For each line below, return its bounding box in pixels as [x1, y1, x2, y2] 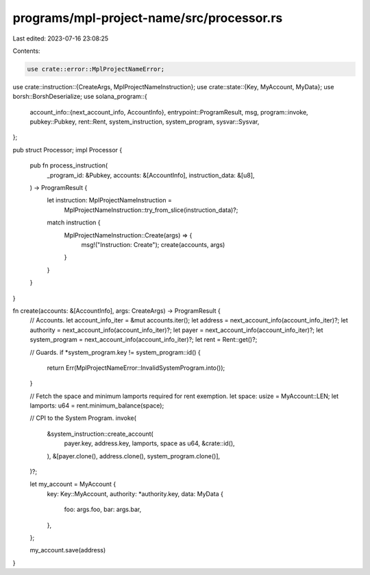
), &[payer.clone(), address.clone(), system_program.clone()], [47, 451, 221, 460]
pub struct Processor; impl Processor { [12, 145, 123, 154]
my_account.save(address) [29, 546, 106, 554]
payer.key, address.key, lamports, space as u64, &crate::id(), [64, 439, 236, 447]
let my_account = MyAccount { [29, 480, 116, 489]
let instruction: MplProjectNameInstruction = [47, 196, 173, 204]
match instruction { [47, 218, 101, 226]
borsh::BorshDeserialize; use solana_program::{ [12, 93, 147, 101]
